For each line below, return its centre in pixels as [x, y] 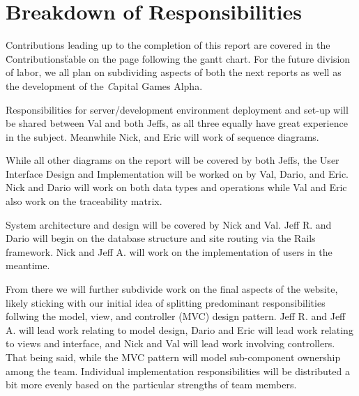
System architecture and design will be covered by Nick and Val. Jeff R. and [169, 224]
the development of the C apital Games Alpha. [104, 85]
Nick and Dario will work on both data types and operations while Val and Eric [176, 187]
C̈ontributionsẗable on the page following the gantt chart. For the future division [178, 58]
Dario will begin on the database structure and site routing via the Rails [161, 238]
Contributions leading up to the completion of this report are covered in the [168, 45]
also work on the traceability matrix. [84, 201]
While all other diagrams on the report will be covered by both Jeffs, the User [173, 160]
